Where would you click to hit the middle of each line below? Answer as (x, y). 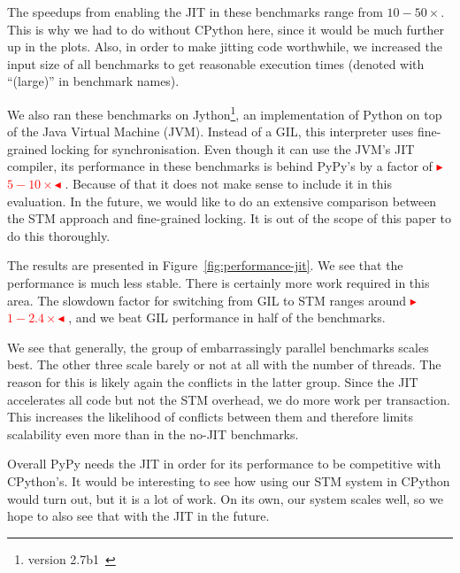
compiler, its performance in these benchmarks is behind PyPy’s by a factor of (220, 166)
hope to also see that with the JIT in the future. (138, 516)
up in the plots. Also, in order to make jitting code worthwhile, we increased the (225, 46)
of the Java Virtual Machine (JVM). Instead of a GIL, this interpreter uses (211, 132)
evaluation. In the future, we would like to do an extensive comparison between (222, 201)
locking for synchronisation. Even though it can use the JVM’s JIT (233, 148)
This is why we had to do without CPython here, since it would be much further (226, 29)
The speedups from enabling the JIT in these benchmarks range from (195, 12)
